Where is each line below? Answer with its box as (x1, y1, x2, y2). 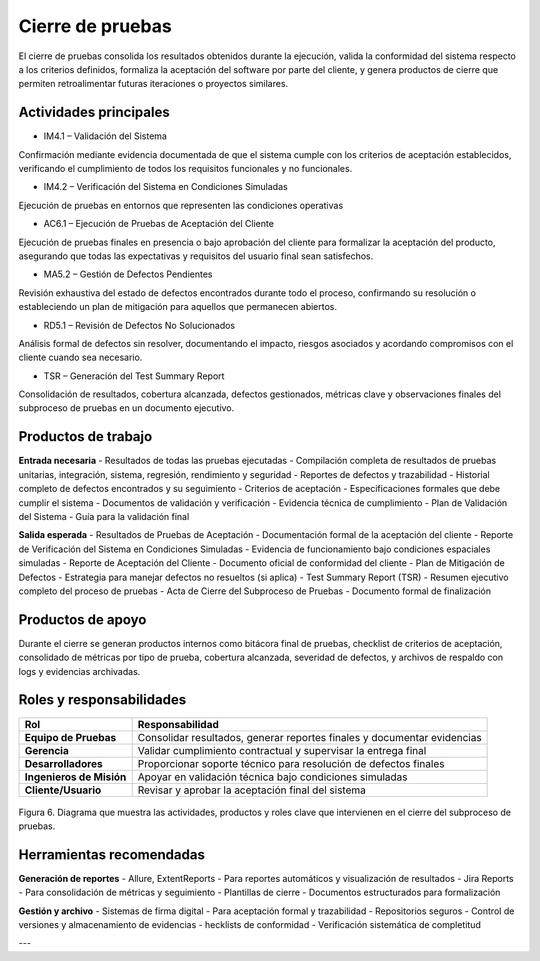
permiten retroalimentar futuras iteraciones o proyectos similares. (18, 78, 289, 90)
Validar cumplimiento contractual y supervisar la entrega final (137, 743, 427, 757)
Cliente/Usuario (24, 783, 102, 797)
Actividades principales (18, 104, 170, 121)
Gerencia (24, 743, 69, 757)
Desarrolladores (24, 756, 104, 770)
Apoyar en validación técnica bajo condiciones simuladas (137, 770, 408, 784)
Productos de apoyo (18, 611, 147, 628)
